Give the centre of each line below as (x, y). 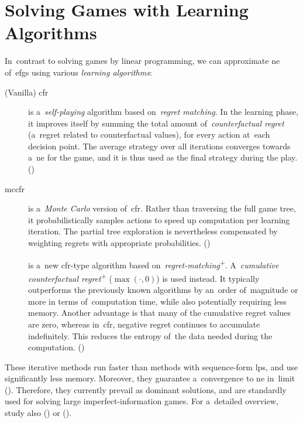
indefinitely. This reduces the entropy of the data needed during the (150, 335)
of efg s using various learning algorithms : (78, 72)
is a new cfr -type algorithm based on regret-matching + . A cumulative (154, 264)
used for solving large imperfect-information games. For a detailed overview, (142, 401)
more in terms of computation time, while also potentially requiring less (157, 301)
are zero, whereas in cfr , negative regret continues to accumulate (144, 324)
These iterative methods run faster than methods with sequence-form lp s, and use (151, 366)
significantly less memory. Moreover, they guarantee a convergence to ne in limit (150, 378)
